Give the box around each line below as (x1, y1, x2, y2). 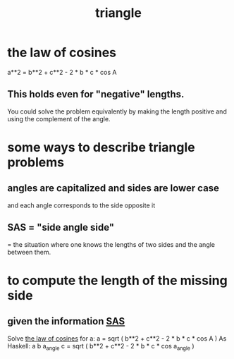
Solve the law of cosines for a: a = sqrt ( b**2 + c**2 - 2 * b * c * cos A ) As (7, 334, 227, 343)
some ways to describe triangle (7, 139, 195, 155)
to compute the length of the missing (7, 272, 228, 288)
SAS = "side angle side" (7, 221, 115, 233)
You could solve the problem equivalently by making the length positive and (7, 107, 227, 116)
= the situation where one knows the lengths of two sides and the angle (7, 240, 216, 248)
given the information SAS (7, 315, 125, 327)
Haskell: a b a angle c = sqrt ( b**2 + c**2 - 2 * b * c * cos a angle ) (7, 341, 195, 352)
